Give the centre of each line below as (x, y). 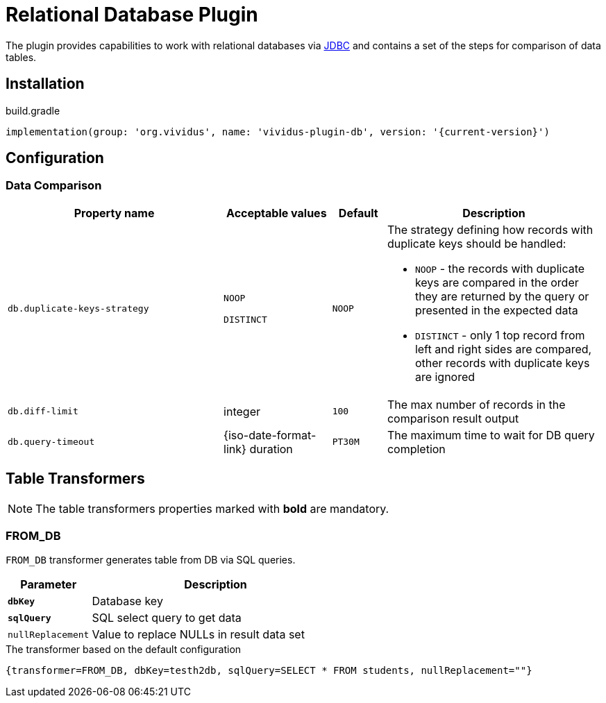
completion (416, 449)
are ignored (445, 376)
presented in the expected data (496, 310)
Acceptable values (277, 213)
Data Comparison (54, 186)
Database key (127, 601)
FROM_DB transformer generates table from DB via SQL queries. (151, 560)
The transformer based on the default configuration (124, 650)
